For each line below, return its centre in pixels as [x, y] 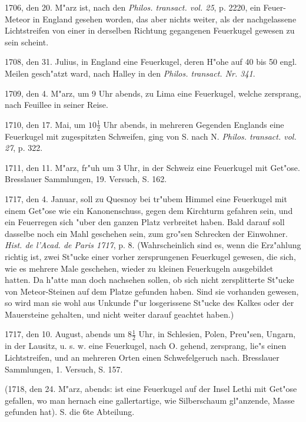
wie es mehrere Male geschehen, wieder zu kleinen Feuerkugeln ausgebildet [139, 268]
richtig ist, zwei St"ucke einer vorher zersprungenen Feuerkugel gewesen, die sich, [150, 256]
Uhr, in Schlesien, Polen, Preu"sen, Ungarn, [217, 334]
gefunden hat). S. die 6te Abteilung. [70, 412]
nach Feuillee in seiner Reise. [56, 105]
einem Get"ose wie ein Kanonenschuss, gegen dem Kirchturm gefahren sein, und [149, 210]
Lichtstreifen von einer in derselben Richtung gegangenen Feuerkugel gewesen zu [150, 30]
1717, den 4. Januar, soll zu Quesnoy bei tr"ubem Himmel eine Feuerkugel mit [146, 198]
